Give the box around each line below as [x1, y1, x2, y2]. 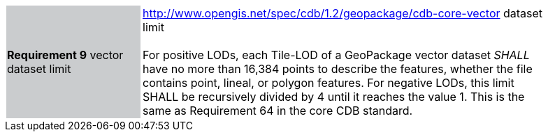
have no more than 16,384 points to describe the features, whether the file [143, 62, 533, 76]
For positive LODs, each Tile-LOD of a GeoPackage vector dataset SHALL [143, 48, 530, 62]
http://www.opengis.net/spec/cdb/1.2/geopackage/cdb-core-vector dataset [143, 6, 543, 20]
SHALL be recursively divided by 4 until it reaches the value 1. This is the [143, 90, 525, 104]
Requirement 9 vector [7, 48, 124, 62]
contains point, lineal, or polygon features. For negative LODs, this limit [143, 76, 514, 90]
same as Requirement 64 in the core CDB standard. [143, 104, 413, 118]
